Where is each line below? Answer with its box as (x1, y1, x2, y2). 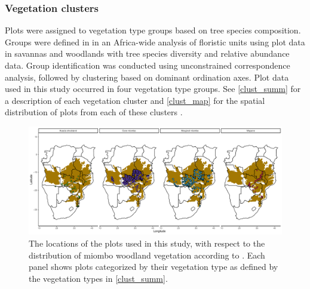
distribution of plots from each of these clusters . (5, 106, 183, 118)
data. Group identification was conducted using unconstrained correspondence (5, 59, 290, 71)
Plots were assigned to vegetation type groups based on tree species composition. (5, 24, 301, 36)
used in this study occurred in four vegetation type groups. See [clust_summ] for (5, 82, 301, 95)
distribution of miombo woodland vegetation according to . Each (29, 248, 265, 261)
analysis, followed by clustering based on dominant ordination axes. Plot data (5, 70, 289, 83)
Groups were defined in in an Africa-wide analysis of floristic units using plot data (5, 35, 305, 48)
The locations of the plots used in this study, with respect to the (29, 236, 265, 249)
